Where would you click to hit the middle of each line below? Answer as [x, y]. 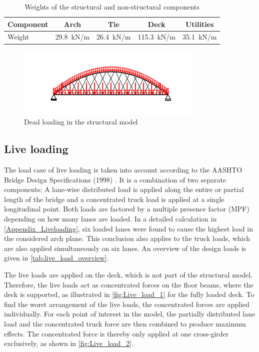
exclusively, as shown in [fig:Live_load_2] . [69, 343]
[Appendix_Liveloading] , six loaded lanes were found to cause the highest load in [128, 228]
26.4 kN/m [114, 37]
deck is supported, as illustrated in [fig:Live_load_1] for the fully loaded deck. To [129, 294]
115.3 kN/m [156, 37]
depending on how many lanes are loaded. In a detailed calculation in [110, 219]
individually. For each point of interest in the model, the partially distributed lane [130, 314]
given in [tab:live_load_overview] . [56, 258]
